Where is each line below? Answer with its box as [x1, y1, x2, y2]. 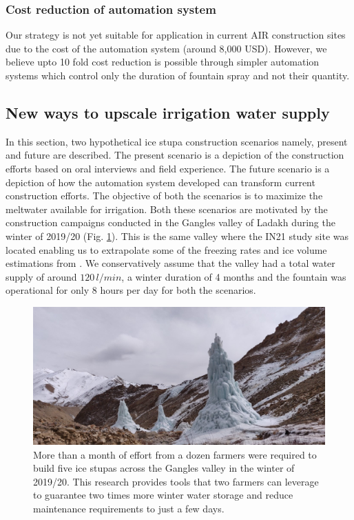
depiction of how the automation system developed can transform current [6, 174, 315, 189]
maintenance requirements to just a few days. [33, 501, 225, 515]
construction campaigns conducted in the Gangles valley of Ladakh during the [6, 215, 335, 230]
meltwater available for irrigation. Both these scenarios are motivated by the [6, 201, 328, 216]
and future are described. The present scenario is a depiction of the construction [6, 148, 344, 162]
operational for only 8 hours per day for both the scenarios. [6, 283, 256, 297]
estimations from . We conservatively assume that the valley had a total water [6, 256, 335, 270]
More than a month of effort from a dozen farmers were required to [33, 447, 317, 461]
